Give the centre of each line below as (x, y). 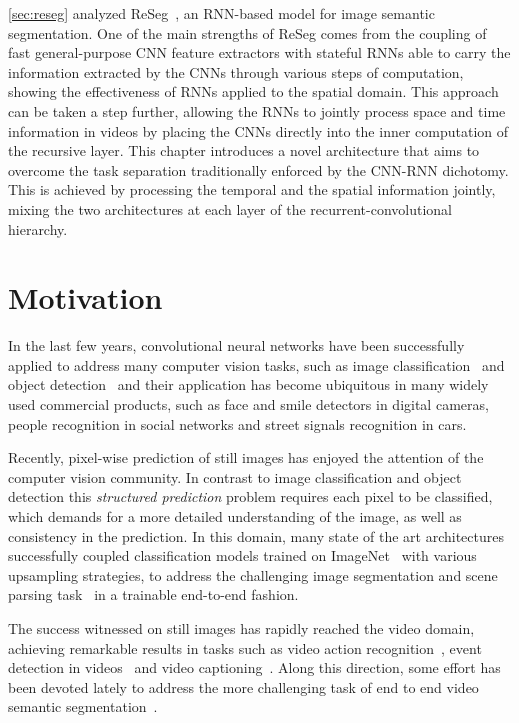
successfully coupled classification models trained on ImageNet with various (242, 555)
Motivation (85, 297)
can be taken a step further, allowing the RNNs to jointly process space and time (257, 110)
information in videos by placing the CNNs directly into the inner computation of (258, 130)
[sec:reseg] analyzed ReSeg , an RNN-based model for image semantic (221, 13)
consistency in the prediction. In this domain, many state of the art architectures (256, 535)
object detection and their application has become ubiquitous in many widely (248, 384)
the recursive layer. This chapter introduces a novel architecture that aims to (244, 150)
